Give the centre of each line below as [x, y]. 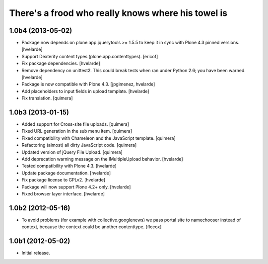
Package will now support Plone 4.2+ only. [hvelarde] [76, 187]
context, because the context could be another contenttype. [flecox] [92, 227]
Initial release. [36, 253]
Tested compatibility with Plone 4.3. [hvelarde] [69, 166]
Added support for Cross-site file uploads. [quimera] [75, 124]
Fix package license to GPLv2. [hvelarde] [64, 180]
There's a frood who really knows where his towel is [118, 13]
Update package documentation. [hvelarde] [66, 173]
